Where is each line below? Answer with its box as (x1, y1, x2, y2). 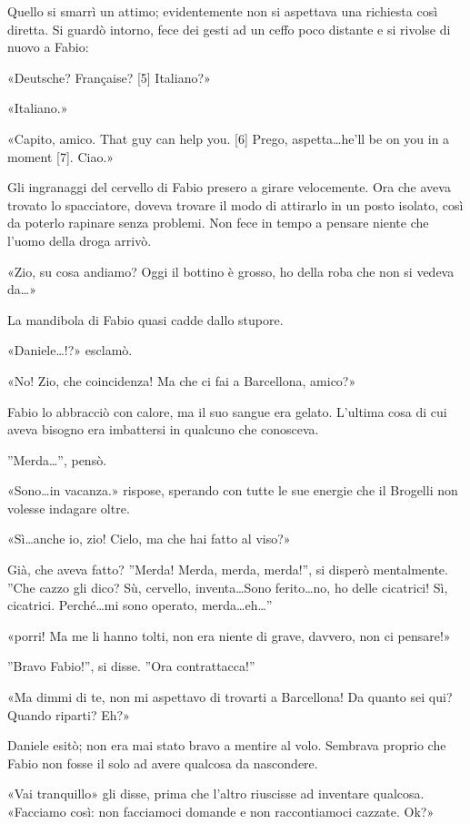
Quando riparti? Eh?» (7, 705, 130, 724)
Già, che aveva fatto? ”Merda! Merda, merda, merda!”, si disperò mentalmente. (7, 560, 448, 579)
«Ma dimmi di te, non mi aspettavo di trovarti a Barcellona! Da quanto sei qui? (7, 687, 453, 707)
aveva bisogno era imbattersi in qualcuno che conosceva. (7, 420, 319, 439)
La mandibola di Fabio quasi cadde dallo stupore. (7, 310, 284, 329)
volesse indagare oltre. (7, 498, 130, 517)
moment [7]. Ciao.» (7, 147, 115, 166)
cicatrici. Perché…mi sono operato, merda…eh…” (7, 595, 273, 615)
